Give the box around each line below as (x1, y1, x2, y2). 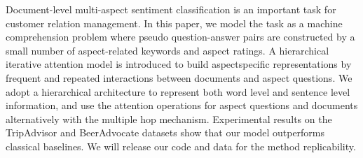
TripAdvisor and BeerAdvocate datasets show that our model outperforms (6, 125, 325, 140)
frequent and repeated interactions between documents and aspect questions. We (6, 70, 352, 85)
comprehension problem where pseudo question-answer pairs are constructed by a (6, 29, 355, 44)
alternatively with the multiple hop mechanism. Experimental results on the (6, 111, 332, 126)
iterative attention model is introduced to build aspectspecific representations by (6, 57, 352, 71)
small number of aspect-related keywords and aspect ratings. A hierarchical (6, 43, 329, 57)
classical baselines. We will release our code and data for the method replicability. (6, 138, 356, 153)
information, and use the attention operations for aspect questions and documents (6, 98, 358, 113)
